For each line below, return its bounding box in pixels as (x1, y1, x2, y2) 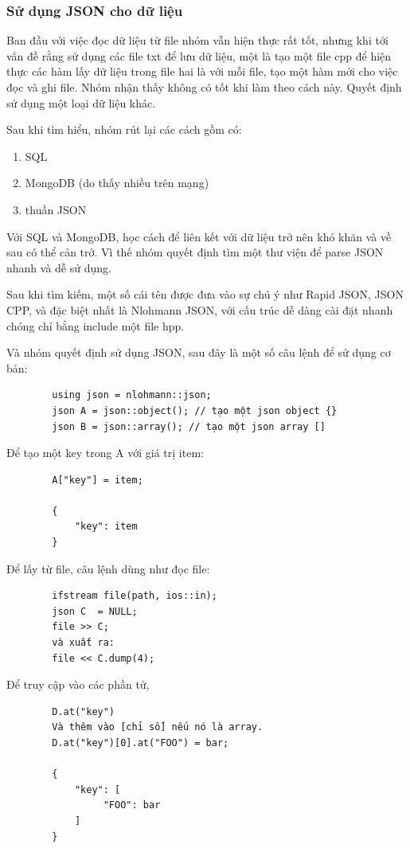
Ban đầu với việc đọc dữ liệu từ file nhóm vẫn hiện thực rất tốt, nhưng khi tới (6, 32, 389, 49)
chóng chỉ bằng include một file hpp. (6, 317, 185, 334)
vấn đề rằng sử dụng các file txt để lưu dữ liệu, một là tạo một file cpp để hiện (6, 47, 392, 64)
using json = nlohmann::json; (52, 389, 212, 401)
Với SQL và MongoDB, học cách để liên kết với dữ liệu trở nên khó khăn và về (6, 228, 392, 244)
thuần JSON (25, 201, 87, 217)
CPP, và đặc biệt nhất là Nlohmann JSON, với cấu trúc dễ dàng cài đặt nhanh (6, 301, 393, 318)
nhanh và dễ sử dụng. (6, 259, 111, 276)
